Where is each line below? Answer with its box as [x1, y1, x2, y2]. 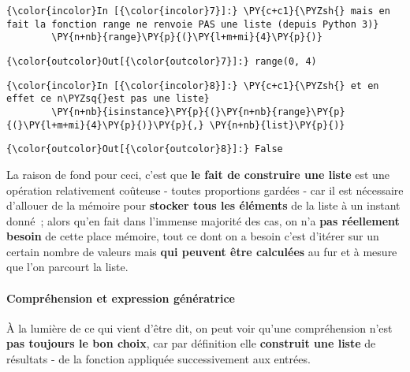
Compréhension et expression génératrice [6, 289, 235, 306]
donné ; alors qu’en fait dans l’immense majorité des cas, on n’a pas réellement [6, 212, 400, 229]
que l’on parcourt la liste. [6, 259, 129, 275]
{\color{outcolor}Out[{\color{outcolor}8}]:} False [6, 143, 283, 155]
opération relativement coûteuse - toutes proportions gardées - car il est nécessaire [6, 181, 404, 198]
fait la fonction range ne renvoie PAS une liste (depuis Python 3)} [6, 18, 379, 30]
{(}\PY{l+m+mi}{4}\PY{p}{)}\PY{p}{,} [6, 119, 204, 131]
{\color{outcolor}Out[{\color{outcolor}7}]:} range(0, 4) [6, 55, 317, 67]
